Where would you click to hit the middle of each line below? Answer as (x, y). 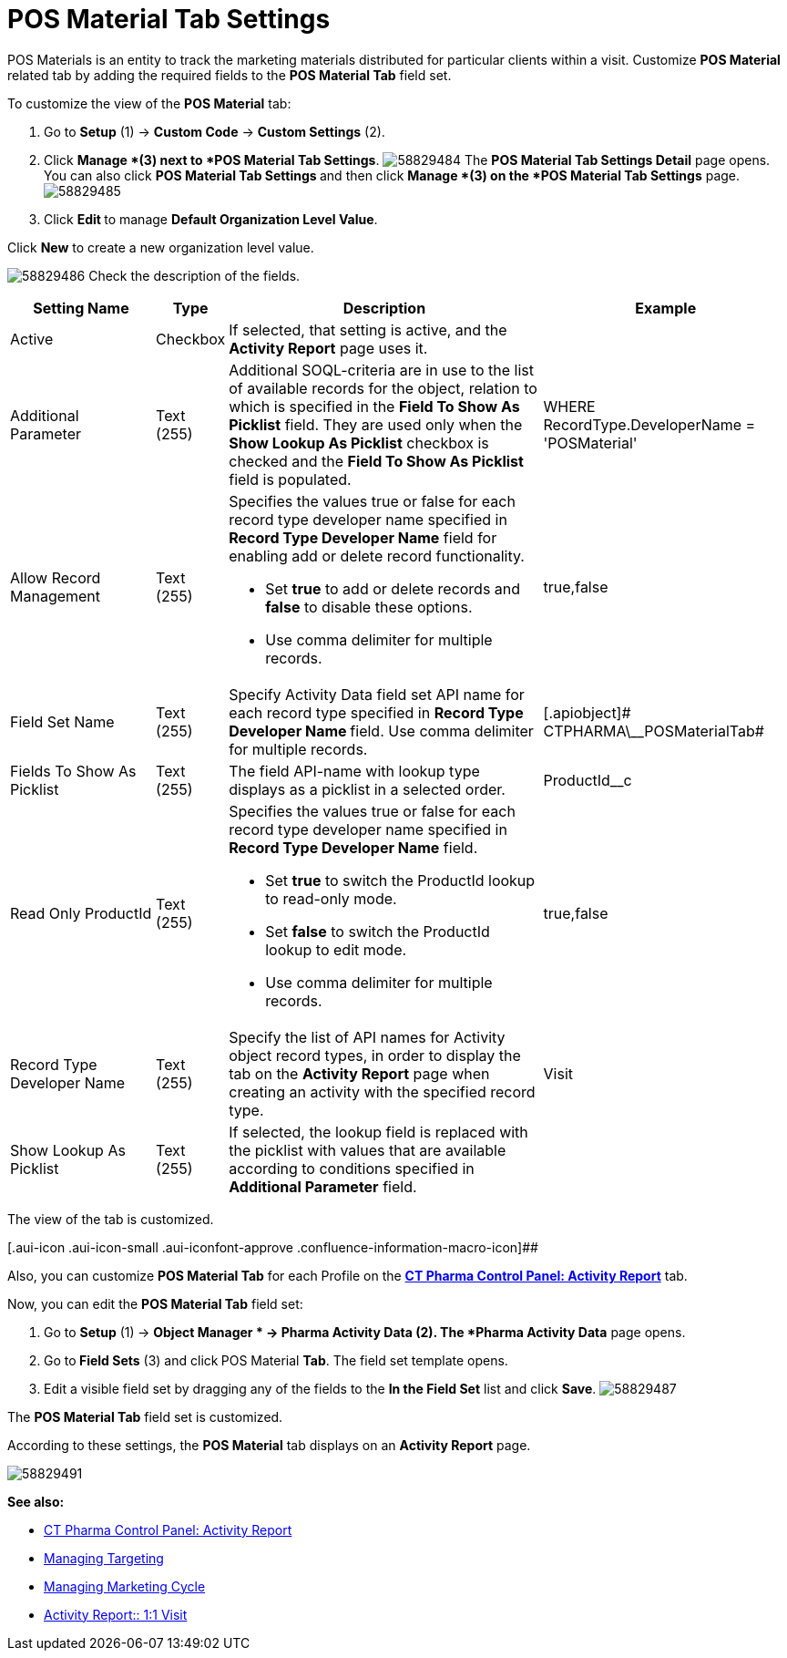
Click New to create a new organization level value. (161, 247)
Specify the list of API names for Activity (367, 1037)
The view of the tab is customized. (111, 1219)
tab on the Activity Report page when (359, 1073)
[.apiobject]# (587, 712)
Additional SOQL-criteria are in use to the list (381, 370)
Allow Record (56, 577)
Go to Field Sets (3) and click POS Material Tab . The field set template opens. (276, 1360)
